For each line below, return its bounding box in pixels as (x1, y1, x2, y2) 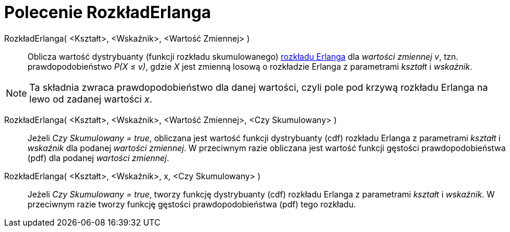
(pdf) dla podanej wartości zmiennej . (28, 152, 169, 163)
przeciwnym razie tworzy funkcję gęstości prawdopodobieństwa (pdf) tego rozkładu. (28, 199, 356, 209)
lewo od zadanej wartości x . (29, 93, 152, 105)
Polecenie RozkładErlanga (4, 2, 211, 22)
